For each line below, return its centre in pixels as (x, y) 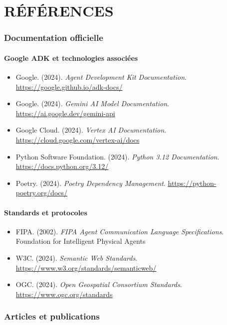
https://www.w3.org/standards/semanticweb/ (86, 267)
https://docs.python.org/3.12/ (62, 166)
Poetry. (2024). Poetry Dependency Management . (91, 183)
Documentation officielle (54, 38)
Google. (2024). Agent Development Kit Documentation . (101, 77)
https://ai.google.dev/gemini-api (65, 113)
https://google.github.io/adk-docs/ (69, 86)
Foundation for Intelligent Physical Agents (81, 241)
